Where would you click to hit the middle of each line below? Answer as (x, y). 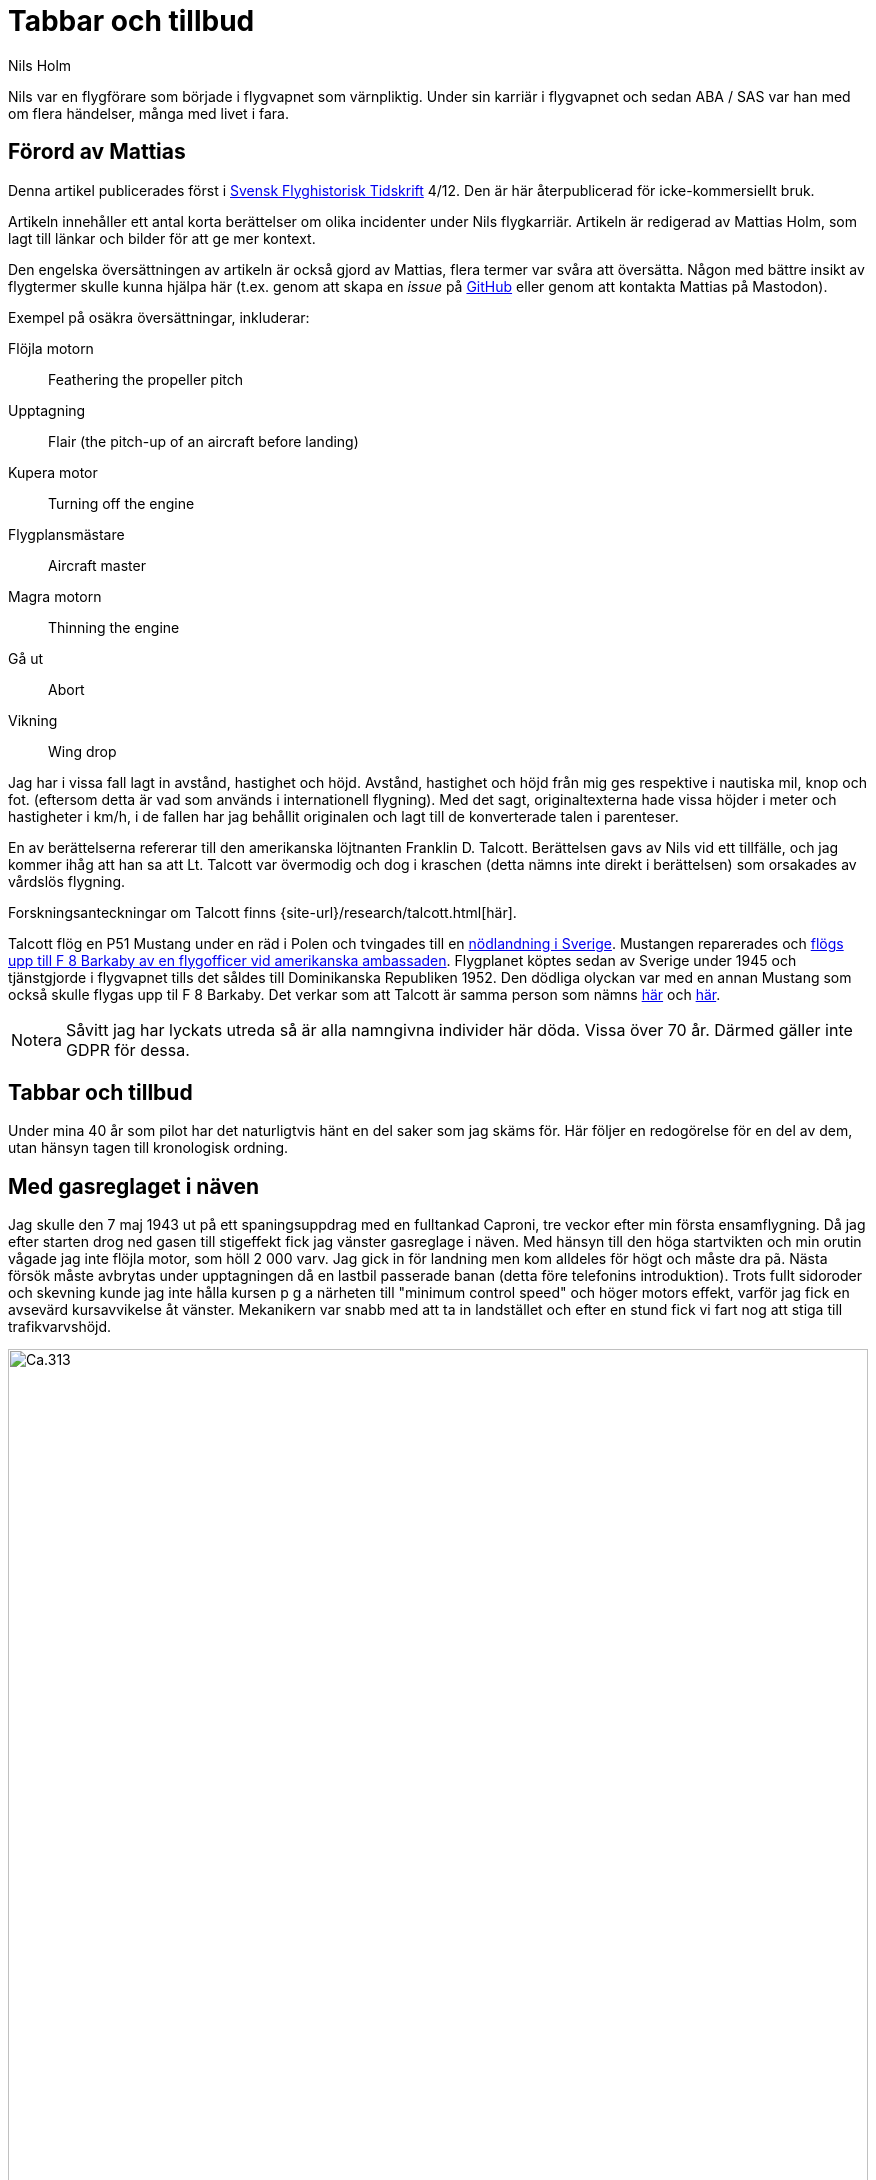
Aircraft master (97, 565)
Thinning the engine (114, 627)
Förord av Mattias (97, 152)
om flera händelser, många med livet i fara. (148, 113)
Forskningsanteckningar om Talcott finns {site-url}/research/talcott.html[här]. (262, 912)
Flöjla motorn (51, 348)
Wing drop (82, 751)
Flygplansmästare (66, 534)
